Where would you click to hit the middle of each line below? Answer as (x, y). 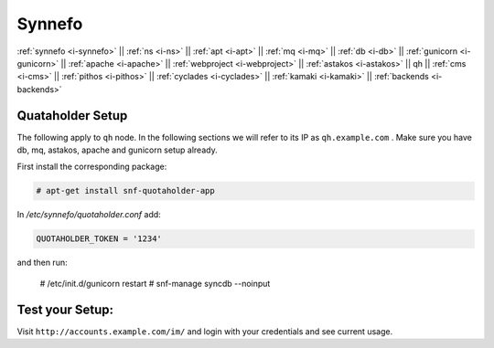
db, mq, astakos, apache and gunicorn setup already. (118, 150)
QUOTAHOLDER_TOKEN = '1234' (99, 239)
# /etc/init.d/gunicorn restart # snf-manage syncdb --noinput (155, 283)
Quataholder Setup (72, 116)
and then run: (42, 263)
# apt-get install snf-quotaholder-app (125, 191)
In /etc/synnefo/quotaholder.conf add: (89, 215)
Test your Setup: (65, 309)
